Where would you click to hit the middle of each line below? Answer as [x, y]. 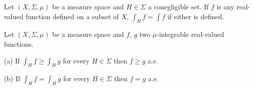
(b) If [12, 78]
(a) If [12, 60]
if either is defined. [196, 16]
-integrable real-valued [190, 34]
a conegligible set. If [178, 6]
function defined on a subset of [72, 16]
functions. [19, 44]
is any [226, 6]
